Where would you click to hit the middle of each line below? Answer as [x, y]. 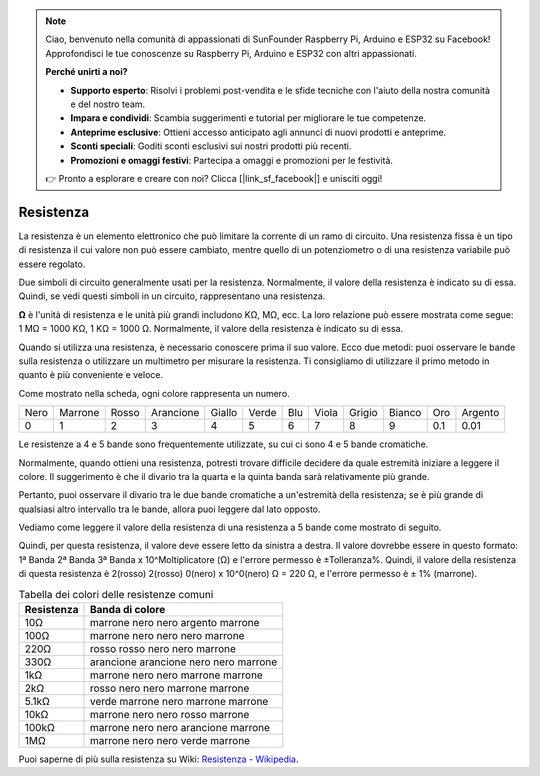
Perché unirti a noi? [87, 72]
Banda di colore [127, 609]
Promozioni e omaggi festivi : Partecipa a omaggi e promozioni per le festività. [232, 160]
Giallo [224, 413]
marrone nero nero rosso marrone [169, 714]
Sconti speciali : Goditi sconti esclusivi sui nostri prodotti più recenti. [211, 146]
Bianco [405, 413]
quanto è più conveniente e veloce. [91, 375]
